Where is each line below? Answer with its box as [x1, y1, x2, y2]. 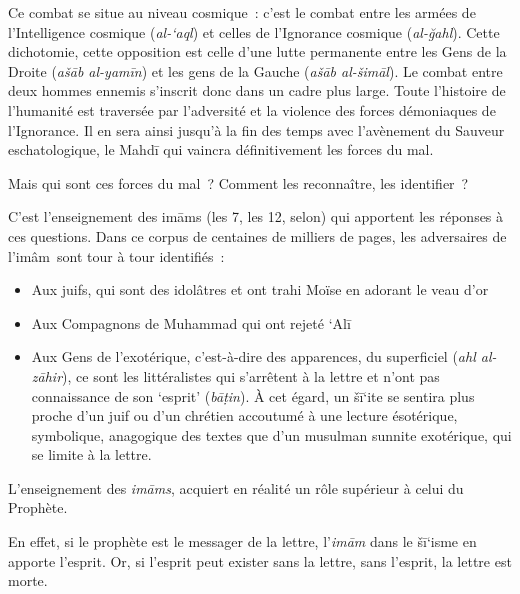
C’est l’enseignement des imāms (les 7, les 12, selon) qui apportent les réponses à [8, 206, 504, 227]
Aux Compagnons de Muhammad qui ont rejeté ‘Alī [31, 312, 351, 333]
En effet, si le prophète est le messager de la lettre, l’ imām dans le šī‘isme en [8, 531, 477, 552]
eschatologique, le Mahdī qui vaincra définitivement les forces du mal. [8, 139, 434, 160]
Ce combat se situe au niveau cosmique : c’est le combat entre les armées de [8, 2, 476, 22]
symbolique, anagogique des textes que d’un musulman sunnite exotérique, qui [31, 424, 512, 445]
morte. [8, 570, 48, 591]
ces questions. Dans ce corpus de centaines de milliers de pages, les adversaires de [8, 225, 507, 246]
